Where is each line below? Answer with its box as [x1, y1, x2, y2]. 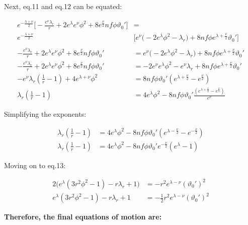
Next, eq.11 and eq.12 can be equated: [4, 1, 122, 11]
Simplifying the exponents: [4, 109, 87, 119]
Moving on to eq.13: [4, 160, 66, 170]
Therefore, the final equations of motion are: [4, 211, 162, 222]
